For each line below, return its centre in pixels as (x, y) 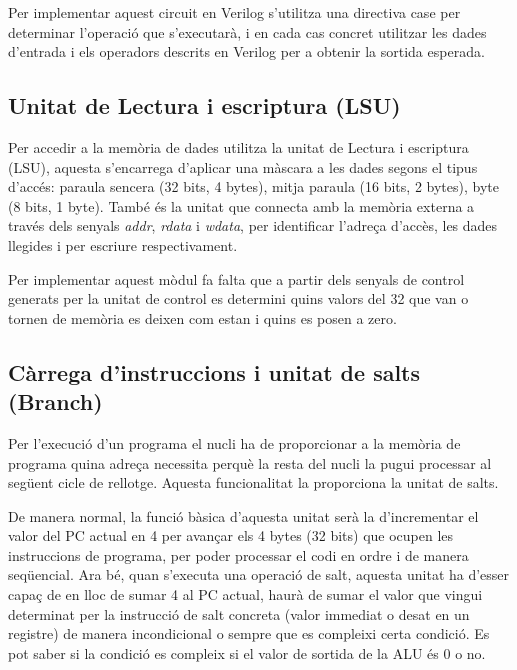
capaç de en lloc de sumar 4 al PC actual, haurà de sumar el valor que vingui (245, 594)
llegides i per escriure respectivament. (123, 244)
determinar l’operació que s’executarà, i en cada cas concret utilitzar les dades (247, 31)
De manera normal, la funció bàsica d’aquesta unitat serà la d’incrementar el (243, 515)
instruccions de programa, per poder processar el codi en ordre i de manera (238, 554)
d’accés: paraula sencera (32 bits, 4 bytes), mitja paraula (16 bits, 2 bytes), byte (253, 186)
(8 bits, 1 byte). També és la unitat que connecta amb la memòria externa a (241, 205)
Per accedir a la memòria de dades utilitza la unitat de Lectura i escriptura (238, 146)
